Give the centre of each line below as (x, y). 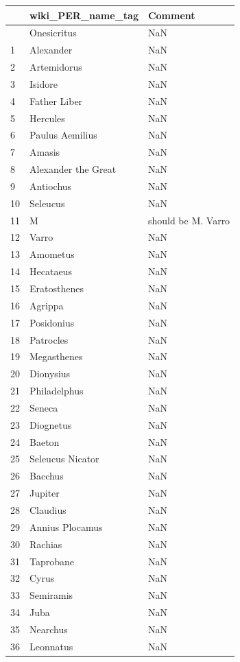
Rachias (46, 544)
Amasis (45, 152)
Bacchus (47, 476)
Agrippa (47, 305)
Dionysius (50, 374)
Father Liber (56, 101)
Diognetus (51, 424)
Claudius (48, 509)
